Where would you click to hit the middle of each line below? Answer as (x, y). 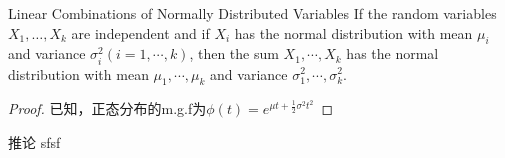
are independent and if (140, 32)
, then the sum (234, 53)
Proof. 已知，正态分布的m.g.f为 (107, 108)
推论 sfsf (34, 141)
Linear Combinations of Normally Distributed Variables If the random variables (252, 13)
